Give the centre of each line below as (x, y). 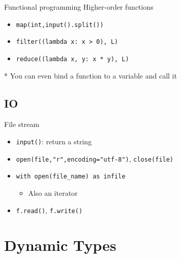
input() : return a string (54, 141)
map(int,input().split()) (60, 25)
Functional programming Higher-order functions (79, 7)
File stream (22, 124)
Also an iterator (53, 192)
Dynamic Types (60, 245)
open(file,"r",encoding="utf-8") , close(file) (95, 158)
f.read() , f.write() (49, 210)
